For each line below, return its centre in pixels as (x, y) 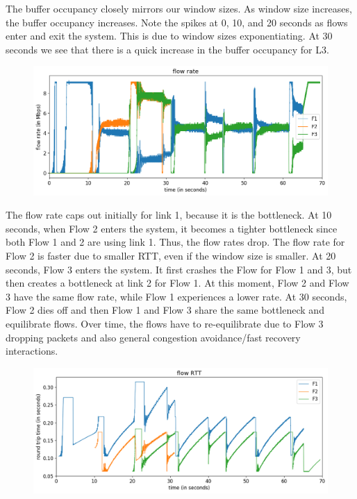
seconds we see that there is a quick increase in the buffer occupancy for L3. (167, 49)
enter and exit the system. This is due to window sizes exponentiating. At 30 (169, 36)
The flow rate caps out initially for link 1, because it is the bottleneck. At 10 (169, 215)
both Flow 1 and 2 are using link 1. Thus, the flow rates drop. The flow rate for (175, 242)
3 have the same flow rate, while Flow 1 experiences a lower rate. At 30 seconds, (176, 296)
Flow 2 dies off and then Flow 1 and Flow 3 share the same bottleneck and (165, 310)
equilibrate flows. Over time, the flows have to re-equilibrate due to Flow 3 (165, 323)
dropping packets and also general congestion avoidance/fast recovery (153, 337)
